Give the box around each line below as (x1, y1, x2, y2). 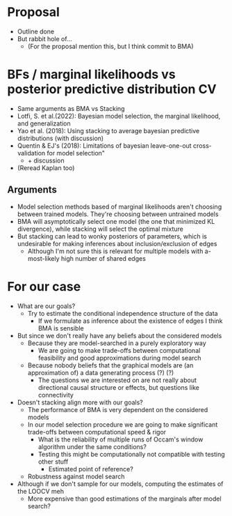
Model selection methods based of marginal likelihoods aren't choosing (17, 202, 222, 211)
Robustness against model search (27, 472, 125, 480)
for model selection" (47, 149, 106, 157)
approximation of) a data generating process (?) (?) (27, 368, 174, 377)
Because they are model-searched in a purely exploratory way (27, 339, 206, 347)
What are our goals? (17, 301, 76, 310)
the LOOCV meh (17, 487, 65, 495)
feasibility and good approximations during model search (38, 354, 201, 362)
